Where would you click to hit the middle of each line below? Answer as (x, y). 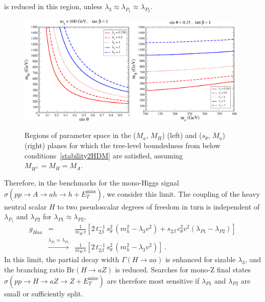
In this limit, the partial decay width (62, 259)
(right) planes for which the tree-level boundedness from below (123, 145)
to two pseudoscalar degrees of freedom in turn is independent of (159, 206)
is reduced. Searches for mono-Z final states (183, 269)
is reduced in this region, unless (53, 6)
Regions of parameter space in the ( (80, 135)
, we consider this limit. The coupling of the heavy (181, 193)
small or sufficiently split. (44, 293)
